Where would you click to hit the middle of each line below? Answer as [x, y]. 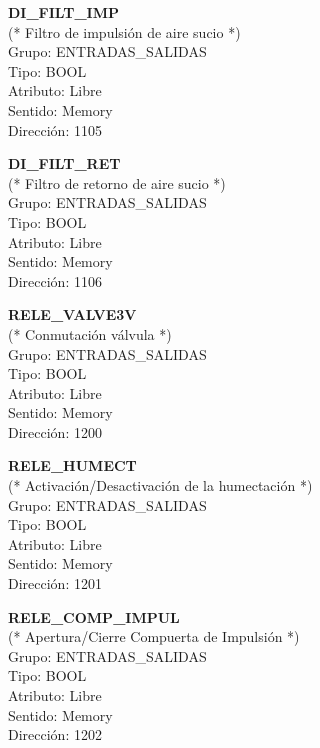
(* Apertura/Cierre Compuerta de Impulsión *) [154, 636]
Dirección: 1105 [55, 129]
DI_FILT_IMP [63, 12]
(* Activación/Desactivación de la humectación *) [160, 485]
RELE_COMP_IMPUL [94, 616]
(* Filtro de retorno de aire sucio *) [117, 182]
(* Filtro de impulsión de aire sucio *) [124, 31]
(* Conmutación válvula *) [90, 333]
